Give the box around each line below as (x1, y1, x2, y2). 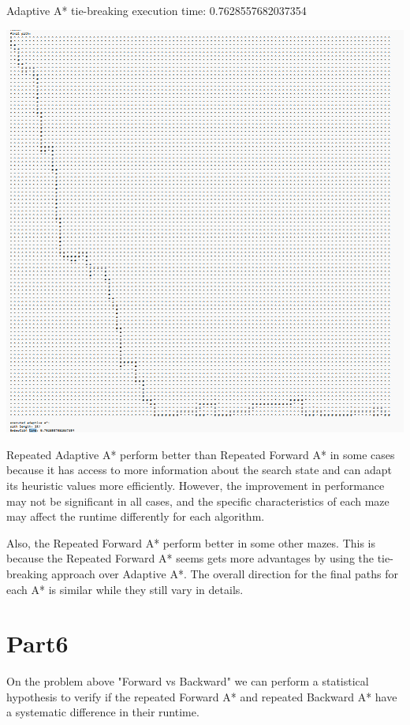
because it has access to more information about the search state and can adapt (6, 462, 392, 478)
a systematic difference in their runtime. (6, 704, 199, 720)
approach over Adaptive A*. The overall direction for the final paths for (51, 565, 398, 581)
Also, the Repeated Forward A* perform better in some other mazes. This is (6, 534, 376, 551)
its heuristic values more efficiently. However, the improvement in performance (6, 476, 385, 493)
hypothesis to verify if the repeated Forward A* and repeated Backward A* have (6, 688, 397, 704)
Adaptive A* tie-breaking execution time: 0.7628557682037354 (6, 2, 307, 18)
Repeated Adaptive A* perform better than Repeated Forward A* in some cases (6, 446, 395, 462)
